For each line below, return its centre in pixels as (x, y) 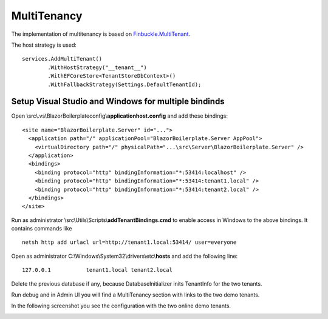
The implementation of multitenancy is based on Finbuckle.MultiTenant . (101, 34)
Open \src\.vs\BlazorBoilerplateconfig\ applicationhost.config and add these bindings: (119, 116)
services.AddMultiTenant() (62, 59)
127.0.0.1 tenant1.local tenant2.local (97, 270)
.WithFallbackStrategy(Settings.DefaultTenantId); (125, 84)
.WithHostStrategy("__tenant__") (97, 67)
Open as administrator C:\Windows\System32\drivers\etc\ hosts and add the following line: (125, 256)
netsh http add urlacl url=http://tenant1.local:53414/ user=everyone (129, 242)
